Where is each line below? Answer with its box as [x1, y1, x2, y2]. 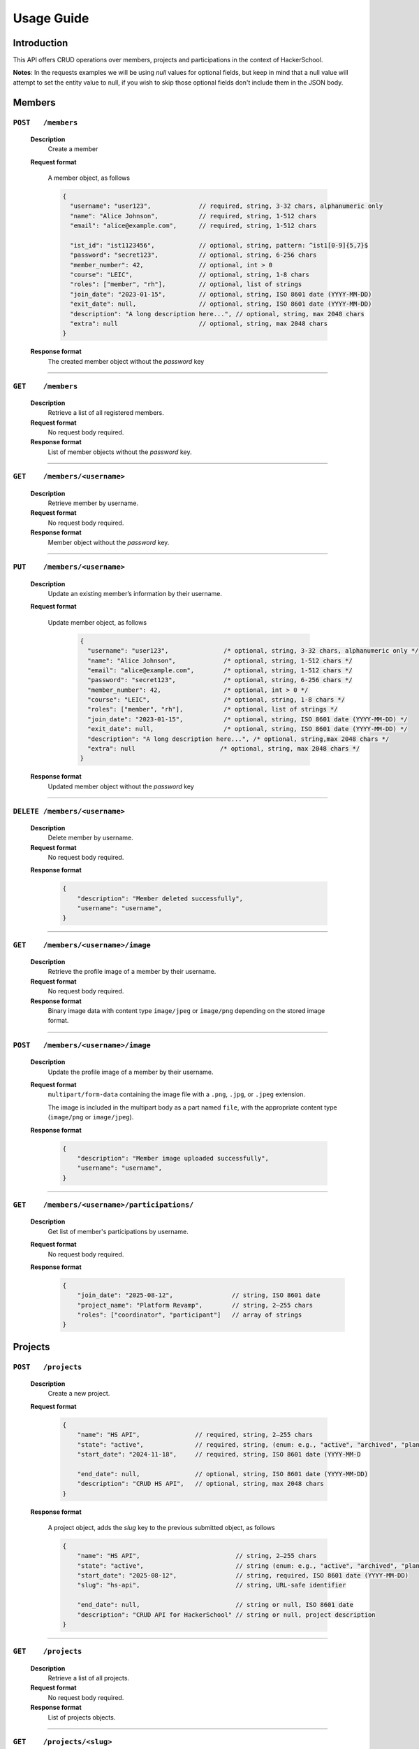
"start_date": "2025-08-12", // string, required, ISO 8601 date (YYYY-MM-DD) [77, 1571, 409, 1580]
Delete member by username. [47, 833, 134, 842]
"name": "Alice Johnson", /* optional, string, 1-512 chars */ [87, 656, 353, 665]
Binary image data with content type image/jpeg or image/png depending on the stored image [47, 1006, 325, 1014]
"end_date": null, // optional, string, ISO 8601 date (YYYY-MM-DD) [77, 1470, 369, 1478]
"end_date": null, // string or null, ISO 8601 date [77, 1601, 354, 1609]
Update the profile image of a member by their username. [47, 1068, 214, 1076]
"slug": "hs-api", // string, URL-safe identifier [77, 1581, 346, 1589]
